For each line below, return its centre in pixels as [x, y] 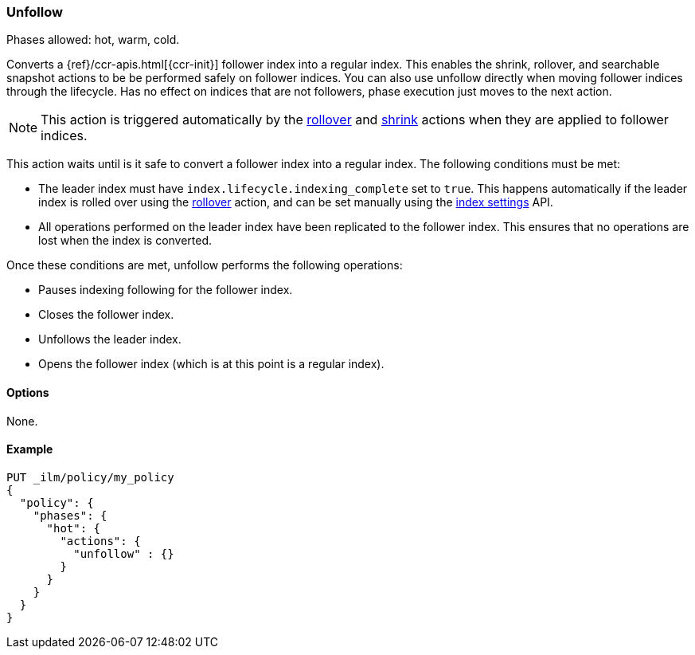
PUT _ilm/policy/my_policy [90, 477]
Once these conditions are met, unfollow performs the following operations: [205, 265]
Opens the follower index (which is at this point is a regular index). [211, 364]
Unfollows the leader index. [110, 339]
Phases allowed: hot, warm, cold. [93, 40]
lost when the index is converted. [125, 241]
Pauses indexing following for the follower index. [166, 290]
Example [30, 449]
